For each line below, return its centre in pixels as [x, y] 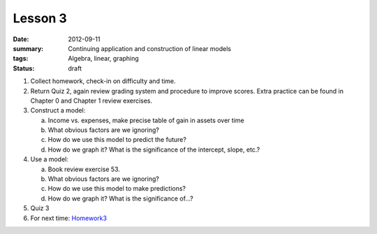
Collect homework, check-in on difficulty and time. [103, 81]
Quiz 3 [40, 208]
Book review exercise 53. [84, 169]
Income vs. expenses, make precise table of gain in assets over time [146, 120]
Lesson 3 [40, 18]
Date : [21, 39]
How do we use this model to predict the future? [117, 140]
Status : [24, 68]
